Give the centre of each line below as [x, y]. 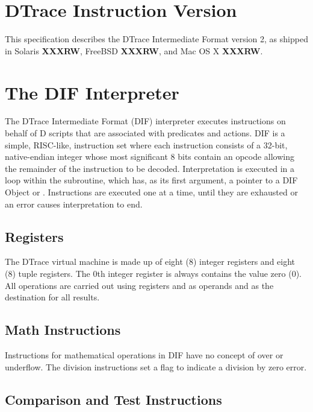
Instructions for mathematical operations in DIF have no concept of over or [144, 354]
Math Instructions [63, 330]
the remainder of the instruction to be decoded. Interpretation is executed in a [150, 168]
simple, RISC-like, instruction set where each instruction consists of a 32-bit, [146, 144]
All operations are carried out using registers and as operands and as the [139, 285]
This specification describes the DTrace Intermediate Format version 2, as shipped [156, 39]
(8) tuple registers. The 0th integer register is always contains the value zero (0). [153, 273]
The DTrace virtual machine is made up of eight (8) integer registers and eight [150, 261]
